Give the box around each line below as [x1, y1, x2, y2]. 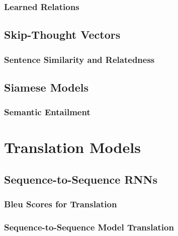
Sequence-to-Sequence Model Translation [4, 221, 174, 233]
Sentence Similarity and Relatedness [4, 53, 155, 65]
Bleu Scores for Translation [4, 198, 117, 210]
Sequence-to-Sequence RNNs [4, 171, 157, 187]
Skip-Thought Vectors [4, 27, 121, 42]
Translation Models [4, 137, 141, 158]
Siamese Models [4, 79, 89, 95]
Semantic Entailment [4, 106, 91, 118]
